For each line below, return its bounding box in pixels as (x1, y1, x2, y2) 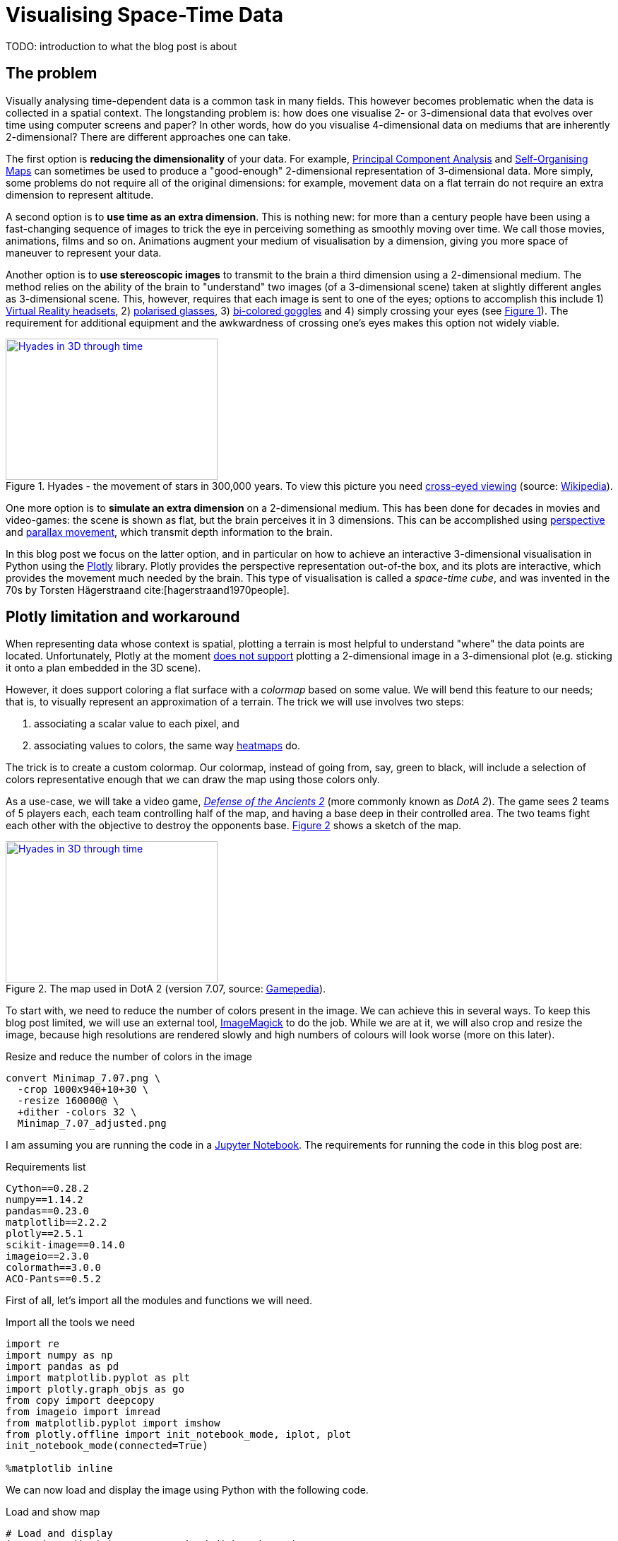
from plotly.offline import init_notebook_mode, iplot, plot (6, 1429, 351, 1441)
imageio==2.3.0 (6, 1250, 90, 1262)
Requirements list (6, 1161, 86, 1173)
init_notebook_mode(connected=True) (6, 1440, 208, 1452)
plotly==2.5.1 (6, 1228, 83, 1240)
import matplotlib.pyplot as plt (6, 1372, 191, 1384)
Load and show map (6, 1506, 100, 1518)
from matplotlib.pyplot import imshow (6, 1417, 220, 1429)
